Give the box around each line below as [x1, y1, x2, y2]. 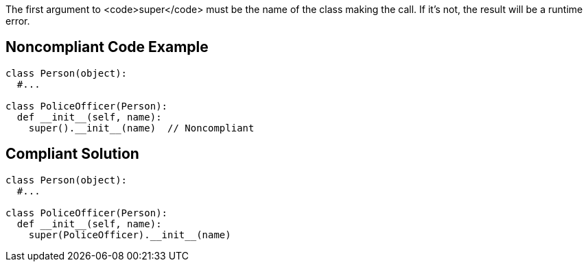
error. [5, 15, 30, 27]
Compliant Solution [5, 145, 139, 163]
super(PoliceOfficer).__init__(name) [28, 229, 231, 240]
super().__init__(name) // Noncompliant [28, 122, 255, 133]
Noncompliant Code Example [5, 38, 209, 56]
